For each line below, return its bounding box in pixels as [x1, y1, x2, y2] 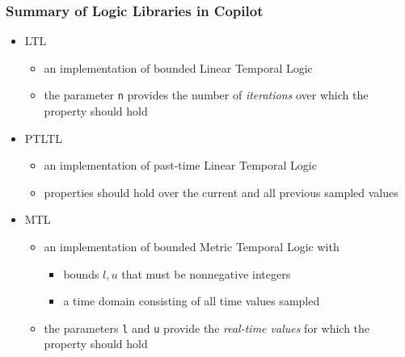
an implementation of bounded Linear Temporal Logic [44, 59, 313, 76]
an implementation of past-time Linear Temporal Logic [44, 157, 317, 174]
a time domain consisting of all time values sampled [63, 292, 320, 309]
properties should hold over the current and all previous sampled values [44, 183, 399, 200]
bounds [63, 265, 99, 282]
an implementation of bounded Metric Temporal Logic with [44, 238, 340, 255]
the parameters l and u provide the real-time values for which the [44, 319, 370, 336]
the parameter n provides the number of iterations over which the [44, 86, 369, 103]
